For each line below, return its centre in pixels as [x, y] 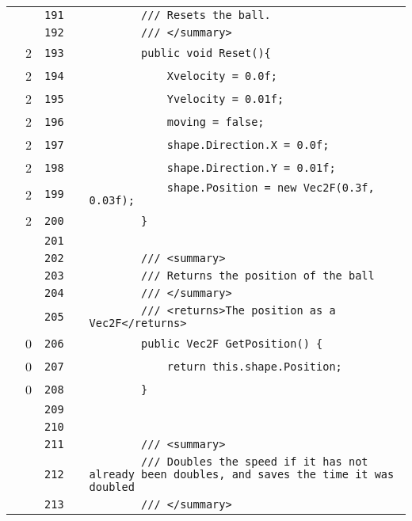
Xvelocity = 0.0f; [222, 76]
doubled [112, 487]
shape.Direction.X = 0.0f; [248, 145]
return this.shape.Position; [254, 366]
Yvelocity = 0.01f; [225, 99]
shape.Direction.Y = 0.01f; [251, 167]
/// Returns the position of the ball [258, 276]
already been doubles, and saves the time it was [242, 474]
